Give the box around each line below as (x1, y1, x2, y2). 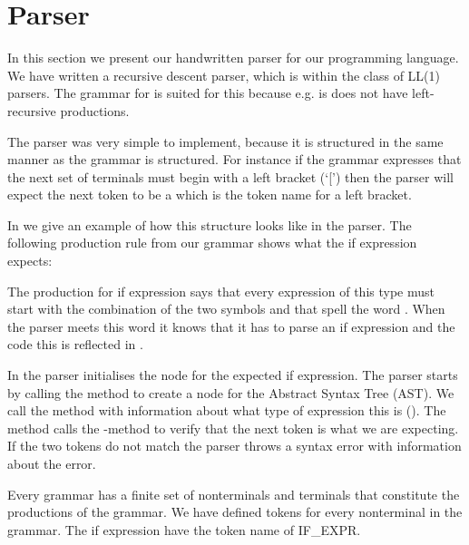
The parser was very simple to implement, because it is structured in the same (7, 131, 444, 151)
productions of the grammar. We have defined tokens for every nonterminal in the (7, 502, 463, 521)
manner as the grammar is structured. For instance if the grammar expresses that (7, 150, 462, 169)
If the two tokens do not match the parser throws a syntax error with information (7, 436, 462, 455)
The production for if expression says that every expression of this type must (7, 281, 435, 300)
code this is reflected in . (7, 335, 143, 354)
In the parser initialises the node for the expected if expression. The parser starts (7, 365, 458, 384)
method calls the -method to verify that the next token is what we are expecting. (7, 418, 459, 437)
